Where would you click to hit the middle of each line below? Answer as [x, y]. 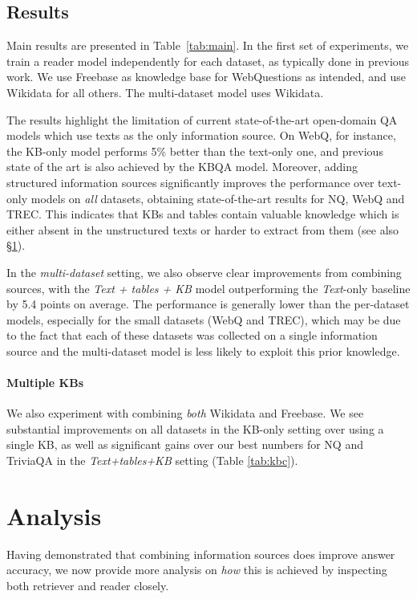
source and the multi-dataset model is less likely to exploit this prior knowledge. [203, 350]
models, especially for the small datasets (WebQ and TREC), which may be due [204, 319]
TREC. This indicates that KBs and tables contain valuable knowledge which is [203, 214]
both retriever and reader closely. [88, 585]
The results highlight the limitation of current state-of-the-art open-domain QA [202, 119]
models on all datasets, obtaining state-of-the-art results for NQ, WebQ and [218, 198]
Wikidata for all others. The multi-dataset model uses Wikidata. [165, 92]
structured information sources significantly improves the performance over [190, 182]
